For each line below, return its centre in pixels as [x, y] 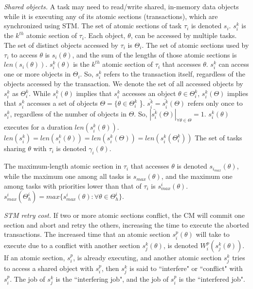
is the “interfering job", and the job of [112, 279]
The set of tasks [218, 138]
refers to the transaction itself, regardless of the [174, 74]
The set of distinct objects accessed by [61, 45]
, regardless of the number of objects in [68, 113]
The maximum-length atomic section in [63, 166]
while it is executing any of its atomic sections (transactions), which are [111, 16]
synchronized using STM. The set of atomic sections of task [93, 26]
